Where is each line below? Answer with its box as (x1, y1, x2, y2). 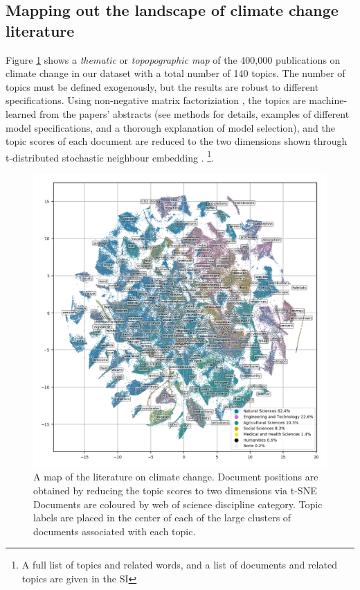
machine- (309, 93, 348, 107)
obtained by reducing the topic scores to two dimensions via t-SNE (33, 483, 317, 497)
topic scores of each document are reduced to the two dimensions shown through (6, 134, 348, 148)
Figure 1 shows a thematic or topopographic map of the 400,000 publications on (6, 52, 341, 67)
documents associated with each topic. (33, 523, 196, 538)
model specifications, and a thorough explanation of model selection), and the (6, 120, 335, 135)
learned (6, 106, 37, 121)
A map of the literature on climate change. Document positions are (33, 469, 318, 484)
